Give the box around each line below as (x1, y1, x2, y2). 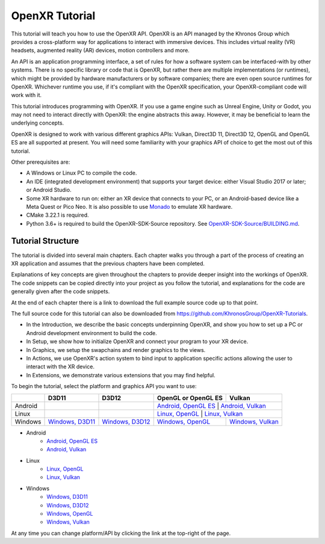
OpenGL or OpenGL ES (156, 394, 223, 402)
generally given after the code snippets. (11, 288, 110, 295)
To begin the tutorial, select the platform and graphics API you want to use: (11, 383, 197, 390)
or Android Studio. (26, 187, 72, 194)
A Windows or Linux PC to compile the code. (26, 169, 137, 177)
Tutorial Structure (11, 235, 79, 246)
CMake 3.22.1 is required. (26, 211, 90, 219)
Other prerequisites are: (11, 158, 70, 165)
